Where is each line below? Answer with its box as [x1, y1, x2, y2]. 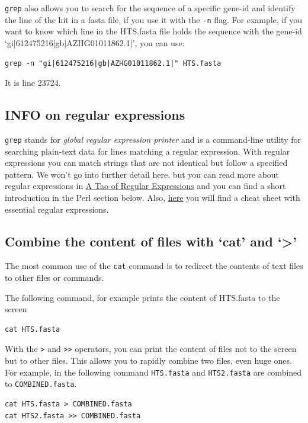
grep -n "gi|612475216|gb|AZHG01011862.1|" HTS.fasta [5, 59, 222, 68]
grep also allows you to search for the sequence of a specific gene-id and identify [5, 2, 296, 14]
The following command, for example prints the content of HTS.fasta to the [5, 291, 280, 303]
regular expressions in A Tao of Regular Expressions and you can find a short [5, 180, 286, 192]
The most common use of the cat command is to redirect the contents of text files [5, 259, 303, 272]
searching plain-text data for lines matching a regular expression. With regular [5, 145, 290, 157]
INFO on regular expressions [5, 105, 185, 124]
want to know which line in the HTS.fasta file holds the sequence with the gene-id [5, 25, 302, 37]
